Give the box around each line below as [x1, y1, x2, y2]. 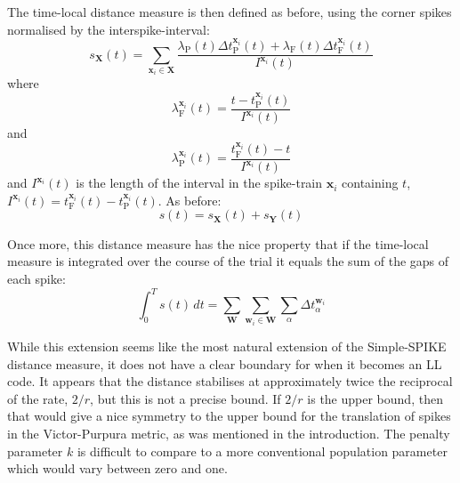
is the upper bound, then [307, 389, 443, 407]
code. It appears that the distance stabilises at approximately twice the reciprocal [7, 372, 453, 390]
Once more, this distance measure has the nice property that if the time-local [7, 234, 429, 253]
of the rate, [7, 389, 69, 407]
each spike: [7, 269, 66, 287]
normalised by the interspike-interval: [7, 20, 210, 38]
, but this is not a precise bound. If [90, 389, 281, 407]
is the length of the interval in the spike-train [76, 173, 323, 192]
